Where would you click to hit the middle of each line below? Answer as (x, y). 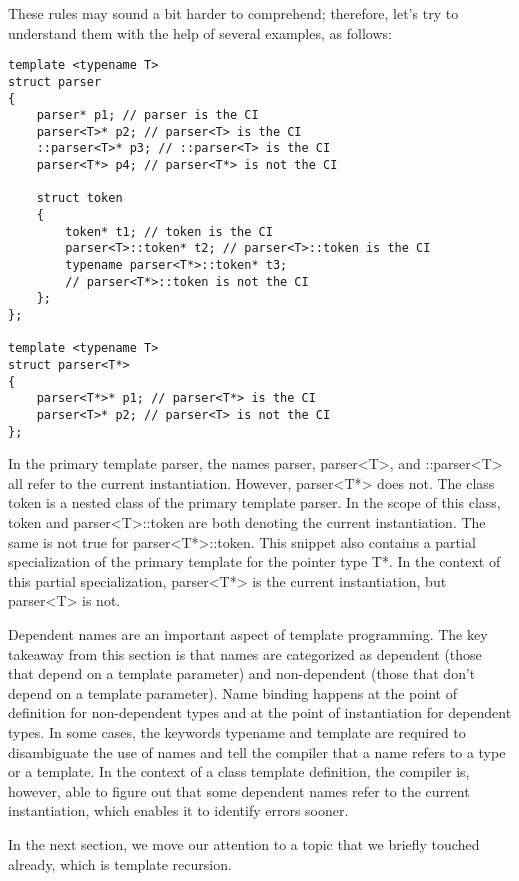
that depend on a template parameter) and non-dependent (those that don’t (242, 673)
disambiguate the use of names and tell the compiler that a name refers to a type (257, 751)
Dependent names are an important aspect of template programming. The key (248, 634)
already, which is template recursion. (120, 863)
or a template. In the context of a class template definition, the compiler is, (239, 771)
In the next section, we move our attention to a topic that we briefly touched (244, 843)
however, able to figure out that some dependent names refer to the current (239, 790)
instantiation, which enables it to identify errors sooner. (178, 810)
